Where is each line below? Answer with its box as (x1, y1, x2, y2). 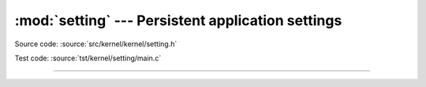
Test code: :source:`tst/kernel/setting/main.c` (14, 53, 162, 63)
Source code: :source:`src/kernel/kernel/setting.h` (14, 39, 177, 49)
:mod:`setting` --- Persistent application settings (14, 12, 342, 29)
